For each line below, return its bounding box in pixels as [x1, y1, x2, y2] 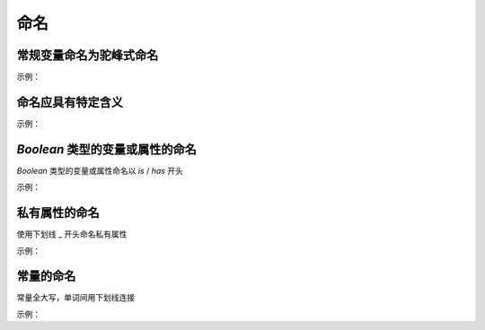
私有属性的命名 [16, 205, 100, 221]
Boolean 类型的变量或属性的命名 [16, 142, 198, 157]
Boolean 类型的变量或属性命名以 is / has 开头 [16, 165, 184, 176]
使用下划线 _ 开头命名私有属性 [16, 229, 128, 239]
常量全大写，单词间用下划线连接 [16, 292, 135, 303]
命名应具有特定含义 [16, 94, 123, 109]
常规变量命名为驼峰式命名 [16, 48, 159, 63]
